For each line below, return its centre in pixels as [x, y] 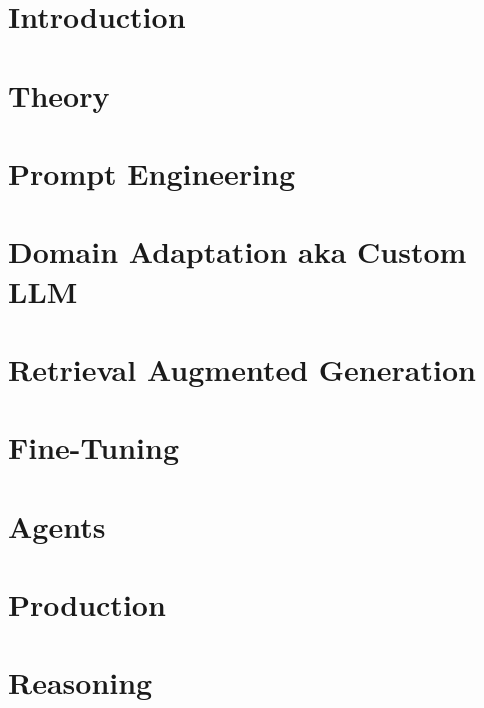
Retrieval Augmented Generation [242, 368]
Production [87, 604]
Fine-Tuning [93, 447]
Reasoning [80, 682]
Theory [59, 94]
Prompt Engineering [152, 172]
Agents [57, 525]
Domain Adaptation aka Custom [237, 251]
